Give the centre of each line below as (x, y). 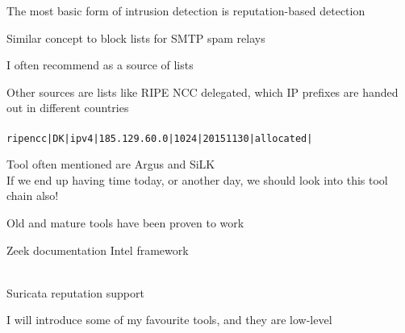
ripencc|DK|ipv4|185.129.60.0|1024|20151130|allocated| (160, 138)
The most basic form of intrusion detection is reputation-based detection (186, 10)
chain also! (33, 196)
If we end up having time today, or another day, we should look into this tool (197, 179)
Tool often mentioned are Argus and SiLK (111, 164)
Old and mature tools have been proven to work (125, 223)
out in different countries (68, 108)
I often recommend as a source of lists (100, 65)
